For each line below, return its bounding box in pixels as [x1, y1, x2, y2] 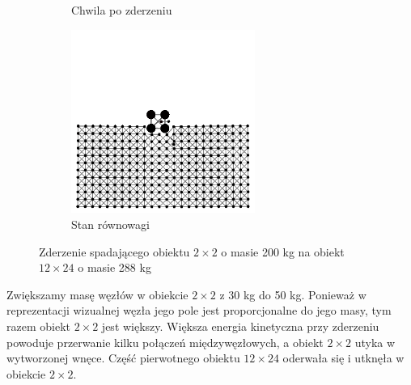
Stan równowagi [71, 215, 150, 232]
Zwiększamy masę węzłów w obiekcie [6, 286, 189, 302]
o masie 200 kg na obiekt [221, 243, 345, 260]
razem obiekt [6, 317, 70, 334]
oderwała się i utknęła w [282, 349, 405, 366]
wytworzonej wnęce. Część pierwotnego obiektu [6, 349, 240, 366]
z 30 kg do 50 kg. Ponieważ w [219, 286, 367, 302]
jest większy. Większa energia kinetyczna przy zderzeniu [101, 317, 379, 334]
